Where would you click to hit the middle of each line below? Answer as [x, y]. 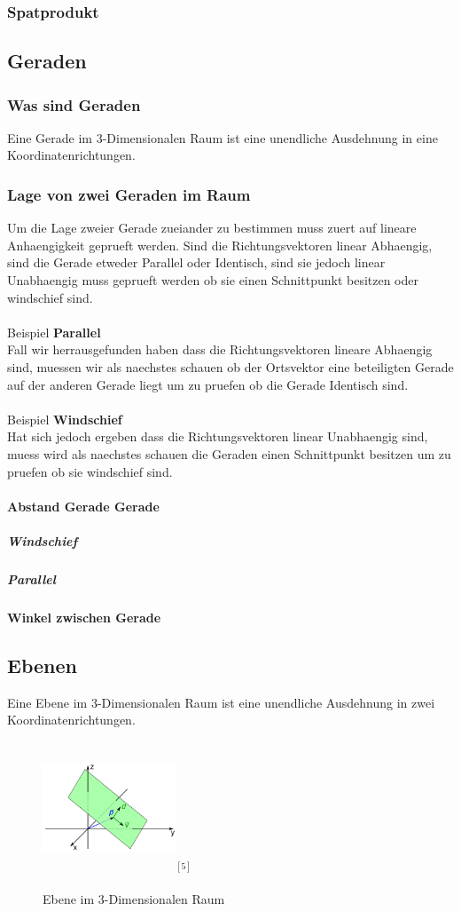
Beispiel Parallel [54, 332]
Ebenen [42, 665]
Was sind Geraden [74, 104]
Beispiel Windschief [65, 419]
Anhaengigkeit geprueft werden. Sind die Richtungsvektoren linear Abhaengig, [220, 245]
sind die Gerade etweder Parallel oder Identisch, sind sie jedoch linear [196, 262]
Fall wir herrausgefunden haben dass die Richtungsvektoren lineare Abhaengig [220, 349]
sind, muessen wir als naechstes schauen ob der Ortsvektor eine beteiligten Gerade [230, 367]
